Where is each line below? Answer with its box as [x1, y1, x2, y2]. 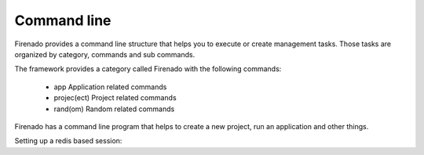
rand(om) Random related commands [53, 104, 175, 114]
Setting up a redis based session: [14, 136, 122, 146]
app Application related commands [53, 82, 167, 92]
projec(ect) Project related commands [53, 93, 177, 103]
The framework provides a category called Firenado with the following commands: [14, 64, 282, 74]
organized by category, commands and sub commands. [14, 49, 196, 59]
